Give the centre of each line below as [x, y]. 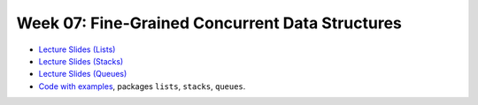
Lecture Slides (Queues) [83, 74]
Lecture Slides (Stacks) [81, 61]
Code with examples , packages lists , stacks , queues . [142, 86]
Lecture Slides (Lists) [77, 49]
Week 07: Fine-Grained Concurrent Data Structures [209, 23]
